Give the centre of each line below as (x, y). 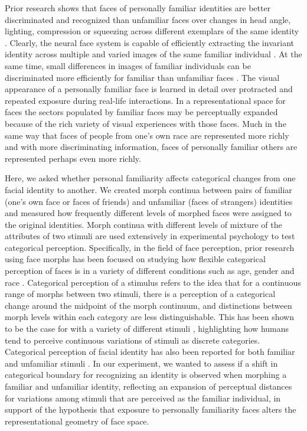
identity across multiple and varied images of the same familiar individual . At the (153, 54)
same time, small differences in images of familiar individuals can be (128, 65)
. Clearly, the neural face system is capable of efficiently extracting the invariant (149, 42)
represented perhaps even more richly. (73, 158)
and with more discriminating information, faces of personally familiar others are (151, 147)
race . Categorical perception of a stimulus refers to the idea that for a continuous (153, 282)
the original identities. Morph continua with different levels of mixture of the (143, 224)
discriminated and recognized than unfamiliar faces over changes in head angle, (148, 19)
